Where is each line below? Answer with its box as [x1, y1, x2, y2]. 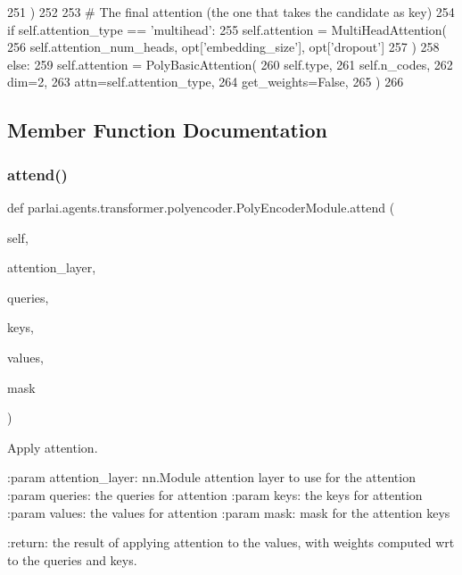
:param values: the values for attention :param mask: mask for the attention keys [7, 503, 450, 521]
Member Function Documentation [7, 116, 328, 144]
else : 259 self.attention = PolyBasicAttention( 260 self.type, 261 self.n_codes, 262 [7, 54, 453, 73]
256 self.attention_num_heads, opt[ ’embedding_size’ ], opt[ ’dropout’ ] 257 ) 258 [7, 37, 440, 56]
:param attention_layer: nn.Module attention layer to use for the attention [7, 468, 416, 487]
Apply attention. [7, 437, 98, 456]
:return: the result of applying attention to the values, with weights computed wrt [7, 533, 455, 552]
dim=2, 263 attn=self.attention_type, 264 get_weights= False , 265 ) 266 [7, 72, 404, 91]
